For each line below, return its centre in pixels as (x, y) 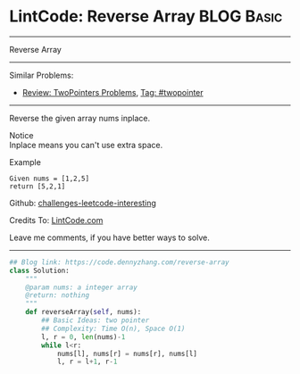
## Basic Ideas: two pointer (96, 320)
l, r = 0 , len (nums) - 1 (83, 337)
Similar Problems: (42, 75)
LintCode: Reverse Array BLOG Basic (146, 17)
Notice (21, 135)
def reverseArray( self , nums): (83, 312)
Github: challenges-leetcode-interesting (83, 203)
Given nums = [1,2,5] (50, 179)
